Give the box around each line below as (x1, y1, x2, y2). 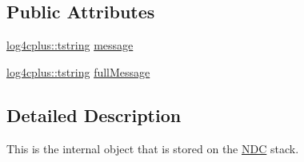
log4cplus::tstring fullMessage (6, 63, 150, 80)
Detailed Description (6, 102, 182, 127)
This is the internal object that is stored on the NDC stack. (6, 140, 299, 156)
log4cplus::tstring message (6, 37, 134, 53)
